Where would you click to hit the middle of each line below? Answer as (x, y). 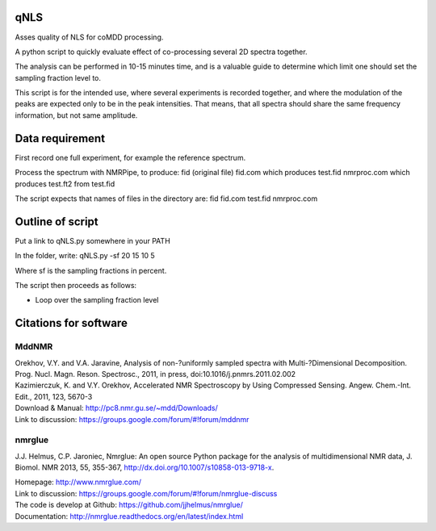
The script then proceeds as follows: (76, 286)
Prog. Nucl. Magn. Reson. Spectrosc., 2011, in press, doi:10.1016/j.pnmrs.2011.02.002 (155, 374)
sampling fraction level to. (58, 77)
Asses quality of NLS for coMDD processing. (89, 37)
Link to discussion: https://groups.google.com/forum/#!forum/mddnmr (132, 419)
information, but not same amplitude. (76, 115)
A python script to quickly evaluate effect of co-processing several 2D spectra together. (161, 52)
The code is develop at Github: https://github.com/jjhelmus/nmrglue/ (129, 505)
